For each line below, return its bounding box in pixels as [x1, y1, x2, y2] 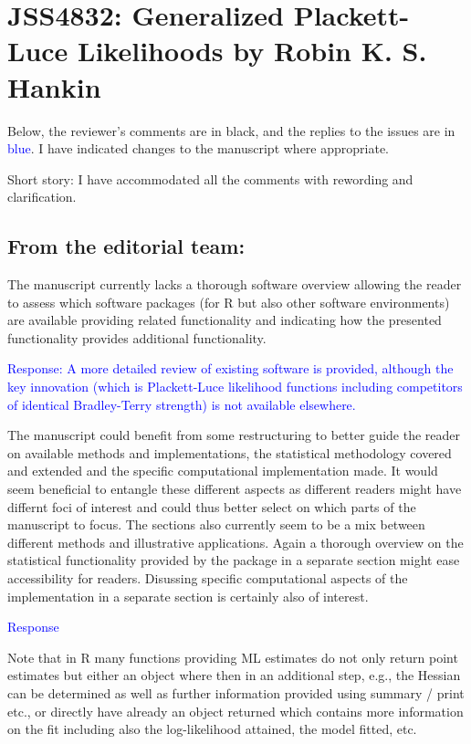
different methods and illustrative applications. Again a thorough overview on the [7, 532, 464, 551]
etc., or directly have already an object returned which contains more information [7, 701, 464, 720]
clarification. [7, 187, 77, 206]
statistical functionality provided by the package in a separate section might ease [7, 550, 460, 570]
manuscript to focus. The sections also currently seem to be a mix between [7, 515, 425, 534]
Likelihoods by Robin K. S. [78, 32, 427, 69]
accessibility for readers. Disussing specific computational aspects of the [7, 568, 408, 587]
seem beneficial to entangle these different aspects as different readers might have [7, 479, 462, 498]
